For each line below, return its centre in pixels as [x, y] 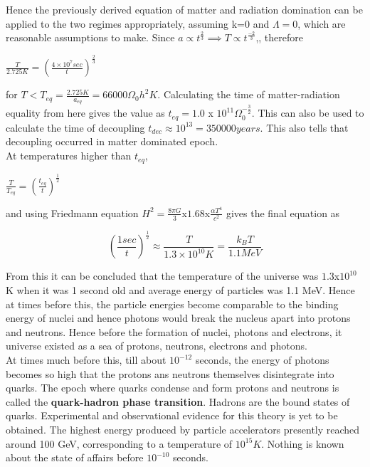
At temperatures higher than [69, 156]
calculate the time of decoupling [75, 127]
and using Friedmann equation [72, 212]
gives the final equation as [283, 212]
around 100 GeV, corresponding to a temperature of [119, 443]
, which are [322, 23]
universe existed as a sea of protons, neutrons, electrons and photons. [157, 346]
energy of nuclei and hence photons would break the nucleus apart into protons [178, 318]
